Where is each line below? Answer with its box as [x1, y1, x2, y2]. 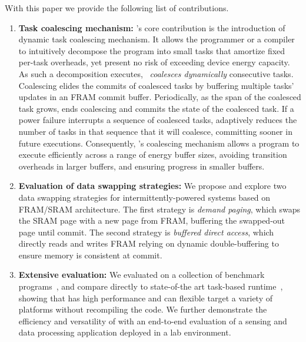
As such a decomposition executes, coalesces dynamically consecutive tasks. [18, 67, 294, 79]
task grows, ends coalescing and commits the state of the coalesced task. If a [18, 102, 294, 114]
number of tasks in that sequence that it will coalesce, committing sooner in [18, 125, 292, 137]
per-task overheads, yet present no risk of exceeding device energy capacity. [18, 56, 290, 68]
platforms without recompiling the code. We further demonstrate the [18, 303, 267, 316]
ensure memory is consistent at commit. [18, 248, 162, 261]
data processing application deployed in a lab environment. [18, 326, 231, 338]
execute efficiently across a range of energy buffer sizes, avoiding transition [18, 148, 287, 161]
